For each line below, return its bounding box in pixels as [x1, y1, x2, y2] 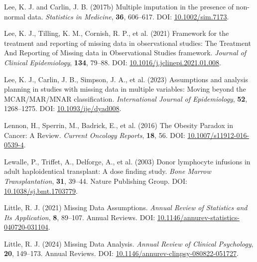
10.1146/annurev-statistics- [157, 212, 240, 222]
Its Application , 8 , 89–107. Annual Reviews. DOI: [4, 212, 155, 222]
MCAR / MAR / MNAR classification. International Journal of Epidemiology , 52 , [4, 93, 248, 104]
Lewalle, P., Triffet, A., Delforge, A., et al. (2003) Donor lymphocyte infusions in [4, 156, 251, 166]
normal [4, 11, 25, 21]
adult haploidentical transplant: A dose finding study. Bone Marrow [4, 166, 211, 176]
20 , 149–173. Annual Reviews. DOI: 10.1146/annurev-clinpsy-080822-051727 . [4, 248, 239, 259]
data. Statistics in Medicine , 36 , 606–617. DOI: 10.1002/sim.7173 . [27, 11, 229, 21]
